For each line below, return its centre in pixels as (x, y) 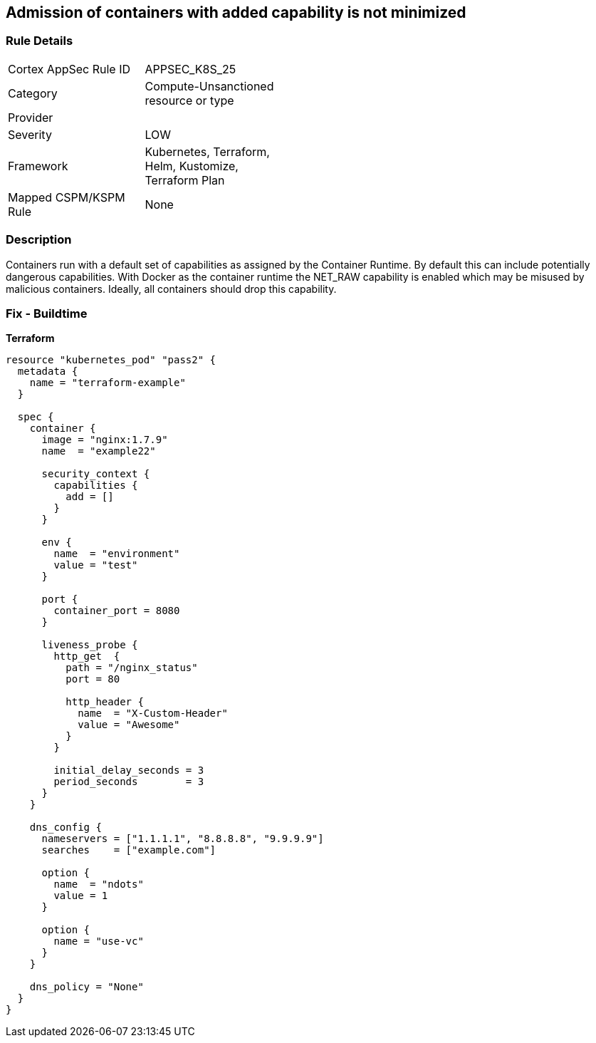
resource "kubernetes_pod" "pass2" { (111, 360)
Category (33, 93)
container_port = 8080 (117, 611)
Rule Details (40, 41)
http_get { (87, 657)
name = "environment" (117, 554)
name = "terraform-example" (108, 383)
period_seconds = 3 (129, 782)
